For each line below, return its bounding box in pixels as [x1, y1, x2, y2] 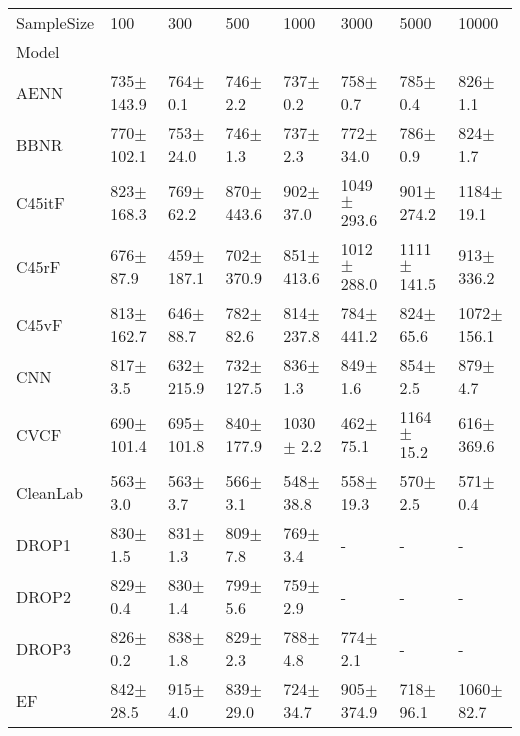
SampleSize [16, 11, 95, 34]
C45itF [16, 190, 65, 214]
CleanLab [16, 480, 83, 504]
